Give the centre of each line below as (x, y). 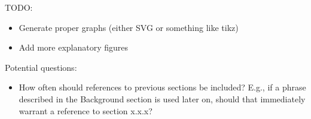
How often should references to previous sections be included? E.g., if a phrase (162, 87)
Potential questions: (41, 67)
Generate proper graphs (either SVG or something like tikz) (129, 27)
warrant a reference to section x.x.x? (86, 110)
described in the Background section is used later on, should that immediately (162, 98)
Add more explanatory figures (74, 47)
